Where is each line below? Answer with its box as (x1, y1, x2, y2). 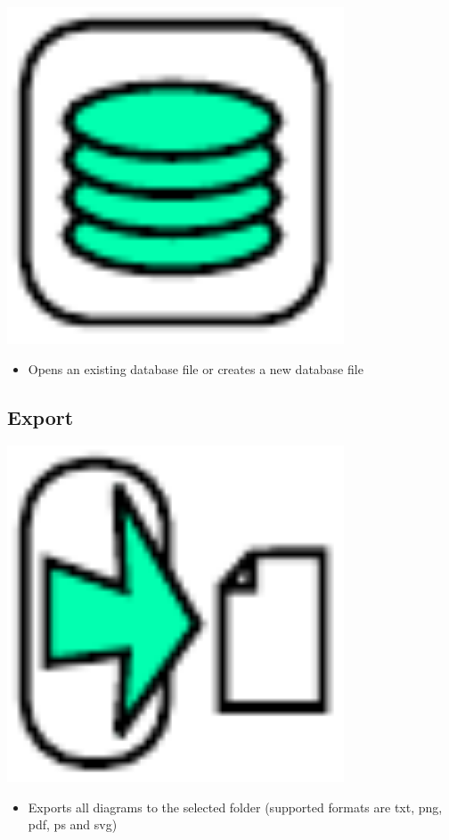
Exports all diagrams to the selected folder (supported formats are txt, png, (28, 797, 443, 816)
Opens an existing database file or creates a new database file (28, 359, 363, 378)
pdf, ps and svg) (28, 815, 118, 834)
